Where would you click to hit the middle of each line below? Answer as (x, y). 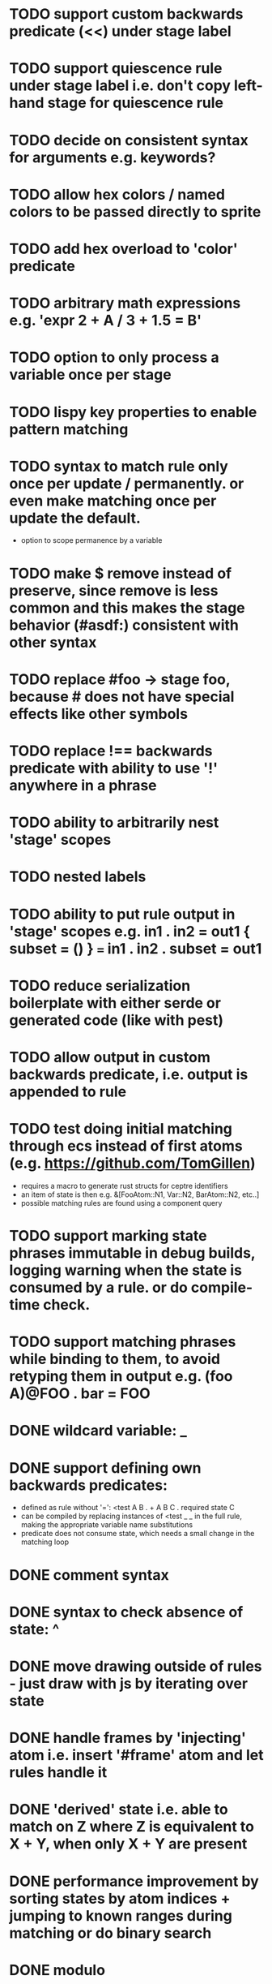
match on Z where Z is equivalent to (132, 1827)
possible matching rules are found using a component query (121, 1203)
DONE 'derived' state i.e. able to (119, 1810)
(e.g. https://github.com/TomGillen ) (132, 1163)
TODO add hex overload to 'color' (123, 249)
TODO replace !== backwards (111, 751)
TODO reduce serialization (100, 986)
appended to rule (68, 1091)
